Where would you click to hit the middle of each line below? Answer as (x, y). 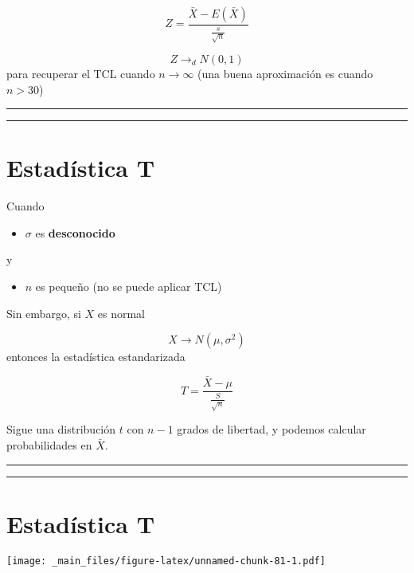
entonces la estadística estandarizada (96, 357)
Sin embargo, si (44, 313)
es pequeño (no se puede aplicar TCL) (129, 286)
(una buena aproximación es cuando (285, 73)
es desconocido (75, 232)
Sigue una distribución (61, 429)
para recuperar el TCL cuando (81, 73)
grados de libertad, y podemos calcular (271, 429)
